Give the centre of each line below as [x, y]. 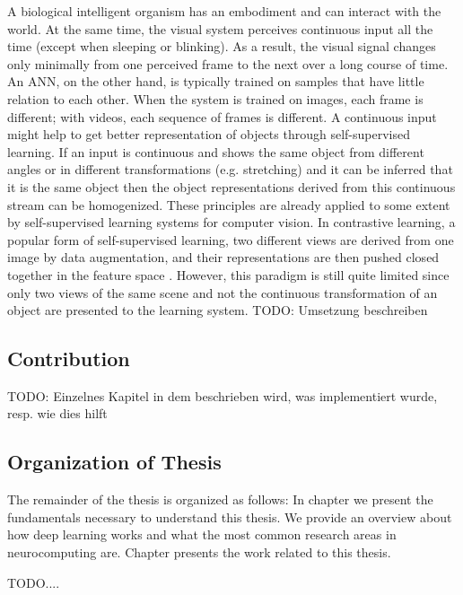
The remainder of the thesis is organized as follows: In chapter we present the [220, 499]
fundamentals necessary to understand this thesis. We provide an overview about [230, 516]
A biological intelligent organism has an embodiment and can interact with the [224, 11]
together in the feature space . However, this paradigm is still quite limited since [228, 274]
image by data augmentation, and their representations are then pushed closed [223, 257]
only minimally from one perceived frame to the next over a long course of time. [228, 63]
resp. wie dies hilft [57, 413]
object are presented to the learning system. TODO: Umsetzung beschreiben [218, 310]
